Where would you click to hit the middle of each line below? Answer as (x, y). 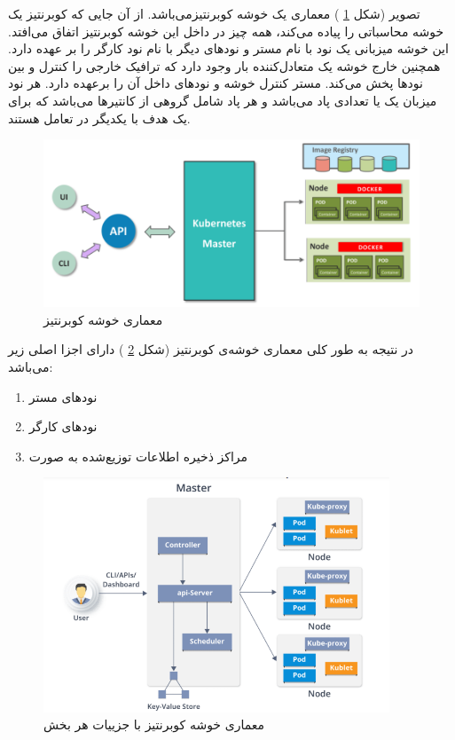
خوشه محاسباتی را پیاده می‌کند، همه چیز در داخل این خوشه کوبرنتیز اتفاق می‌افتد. (226, 31)
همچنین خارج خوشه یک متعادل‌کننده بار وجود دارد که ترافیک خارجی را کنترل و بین (224, 65)
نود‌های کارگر (63, 426)
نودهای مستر (63, 396)
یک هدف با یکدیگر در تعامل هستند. (99, 118)
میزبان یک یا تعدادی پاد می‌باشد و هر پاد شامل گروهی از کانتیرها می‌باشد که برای (223, 100)
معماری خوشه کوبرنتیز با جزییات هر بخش (154, 724)
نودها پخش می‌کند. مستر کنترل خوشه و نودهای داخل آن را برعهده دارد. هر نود (216, 83)
